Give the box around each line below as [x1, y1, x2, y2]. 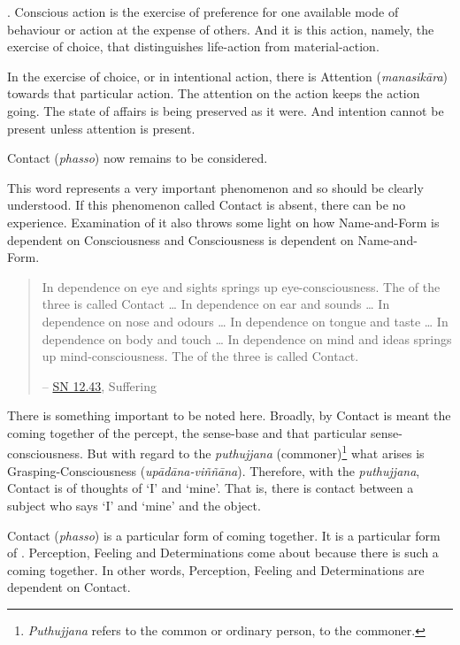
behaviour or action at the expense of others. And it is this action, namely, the [7, 19, 434, 38]
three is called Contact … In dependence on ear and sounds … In [42, 295, 390, 313]
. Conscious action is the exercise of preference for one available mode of [7, 3, 399, 20]
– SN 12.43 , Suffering [42, 376, 157, 395]
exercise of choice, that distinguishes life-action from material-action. [7, 37, 379, 56]
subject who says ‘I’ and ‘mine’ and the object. [7, 495, 261, 514]
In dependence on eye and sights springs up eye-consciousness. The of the [42, 277, 441, 296]
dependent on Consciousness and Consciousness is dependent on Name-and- [7, 230, 418, 249]
